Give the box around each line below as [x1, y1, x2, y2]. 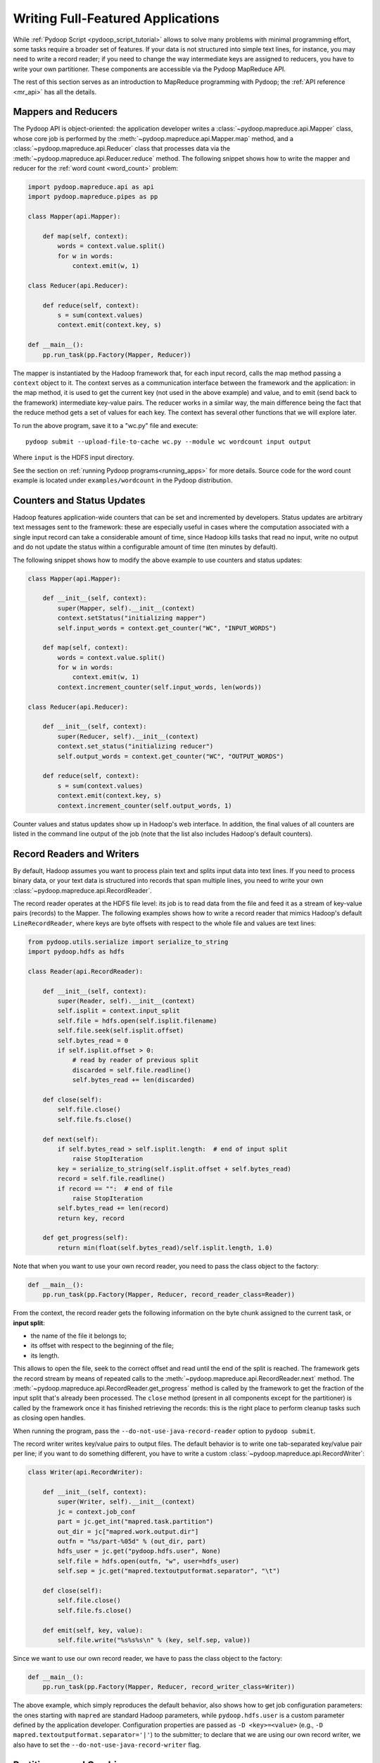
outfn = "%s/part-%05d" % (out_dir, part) [57, 1537, 207, 1545]
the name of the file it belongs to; [30, 1331, 127, 1340]
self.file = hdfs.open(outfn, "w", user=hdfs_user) [57, 1557, 240, 1565]
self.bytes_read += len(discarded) [72, 1076, 195, 1084]
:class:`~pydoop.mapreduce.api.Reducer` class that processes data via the [13, 145, 230, 153]
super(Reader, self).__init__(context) [57, 997, 195, 1005]
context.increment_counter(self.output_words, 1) [57, 801, 232, 810]
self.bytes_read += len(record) [57, 1204, 169, 1212]
